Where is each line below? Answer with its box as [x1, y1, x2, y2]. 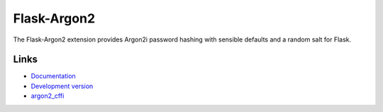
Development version [30, 82, 94, 90]
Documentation [30, 72, 76, 80]
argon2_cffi [30, 92, 65, 100]
